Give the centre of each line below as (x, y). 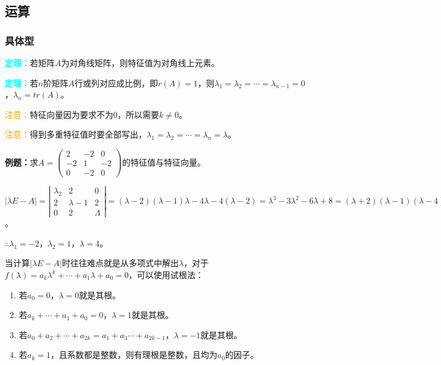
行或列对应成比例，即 (116, 82)
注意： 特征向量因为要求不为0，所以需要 (82, 114)
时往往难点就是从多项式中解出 (120, 263)
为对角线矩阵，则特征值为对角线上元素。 (140, 63)
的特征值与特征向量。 (164, 162)
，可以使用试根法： (166, 274)
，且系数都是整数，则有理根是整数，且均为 (134, 355)
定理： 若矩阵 (30, 63)
